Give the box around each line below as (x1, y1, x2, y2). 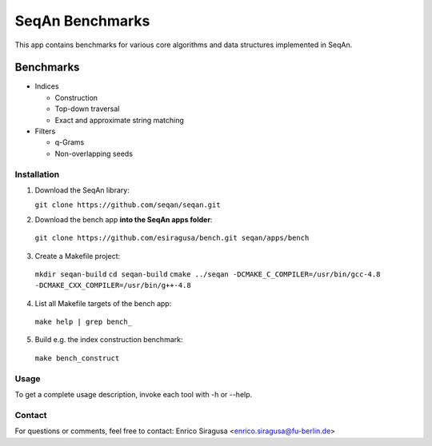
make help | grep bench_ (34, 317, 132, 327)
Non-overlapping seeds (54, 149, 134, 158)
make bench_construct (34, 353, 120, 363)
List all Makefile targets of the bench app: (34, 298, 172, 308)
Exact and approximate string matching (54, 115, 184, 125)
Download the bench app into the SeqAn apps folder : (34, 214, 213, 224)
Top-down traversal (54, 104, 120, 113)
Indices (34, 82, 59, 91)
